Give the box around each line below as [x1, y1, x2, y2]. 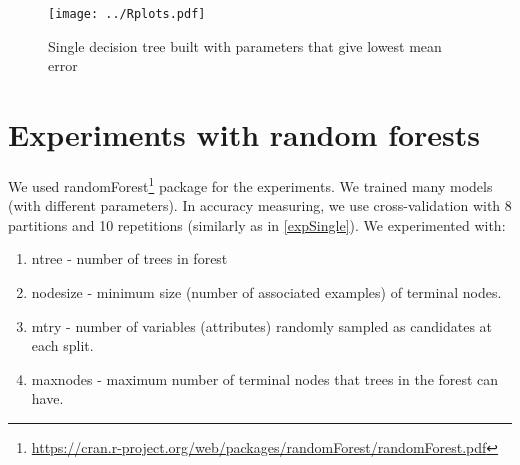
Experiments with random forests [8, 114, 481, 155]
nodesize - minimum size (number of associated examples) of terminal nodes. [31, 282, 502, 302]
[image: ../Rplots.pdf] [48, 7, 206, 21]
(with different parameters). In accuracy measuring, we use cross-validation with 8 [8, 195, 512, 216]
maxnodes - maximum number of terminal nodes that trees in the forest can [31, 368, 499, 389]
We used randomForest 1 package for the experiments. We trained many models [8, 172, 493, 196]
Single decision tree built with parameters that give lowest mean [48, 35, 442, 56]
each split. [31, 335, 94, 356]
